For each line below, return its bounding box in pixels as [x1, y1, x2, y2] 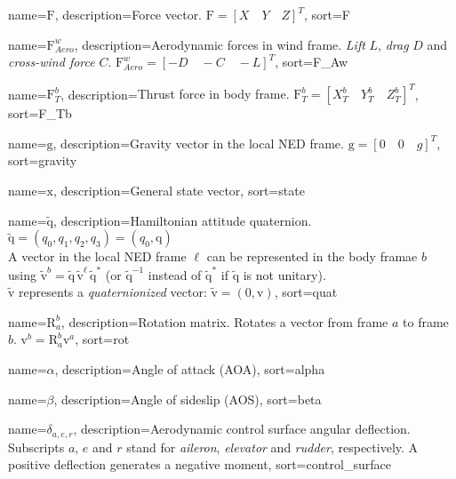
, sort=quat [274, 283, 338, 301]
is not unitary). [243, 265, 326, 283]
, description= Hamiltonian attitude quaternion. [52, 211, 312, 229]
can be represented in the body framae [206, 247, 418, 266]
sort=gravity [8, 151, 77, 170]
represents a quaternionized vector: [19, 283, 207, 301]
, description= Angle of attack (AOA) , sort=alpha [54, 359, 325, 378]
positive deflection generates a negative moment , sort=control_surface [8, 455, 391, 474]
